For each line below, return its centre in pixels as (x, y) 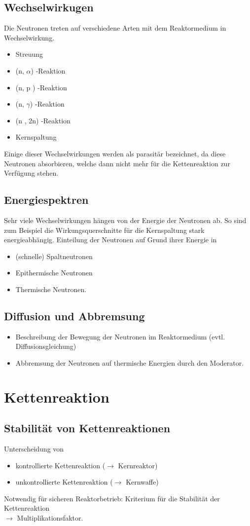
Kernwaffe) (142, 482)
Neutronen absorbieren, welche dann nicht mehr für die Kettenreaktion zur (117, 163)
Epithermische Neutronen (54, 273)
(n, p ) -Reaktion (41, 87)
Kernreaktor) (138, 465)
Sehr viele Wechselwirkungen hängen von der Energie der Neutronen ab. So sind (125, 220)
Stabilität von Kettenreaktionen (87, 428)
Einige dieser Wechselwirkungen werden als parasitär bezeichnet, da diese (115, 153)
